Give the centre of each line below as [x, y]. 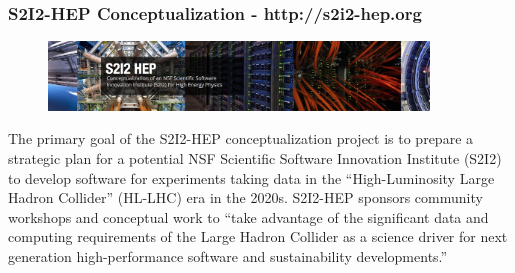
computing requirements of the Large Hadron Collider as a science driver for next [258, 236]
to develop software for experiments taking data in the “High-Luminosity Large [251, 177]
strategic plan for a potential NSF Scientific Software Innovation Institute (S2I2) [255, 158]
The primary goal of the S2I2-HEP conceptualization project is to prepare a [241, 138]
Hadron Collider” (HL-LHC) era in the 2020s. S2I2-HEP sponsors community [245, 197]
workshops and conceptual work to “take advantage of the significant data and [248, 216]
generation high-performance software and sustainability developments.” [228, 256]
